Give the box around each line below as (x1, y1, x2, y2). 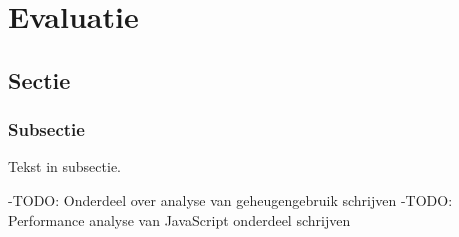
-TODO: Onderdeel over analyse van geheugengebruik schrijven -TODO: (8, 189, 453, 210)
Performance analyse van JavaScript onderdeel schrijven (8, 209, 351, 230)
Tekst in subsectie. (8, 156, 121, 177)
